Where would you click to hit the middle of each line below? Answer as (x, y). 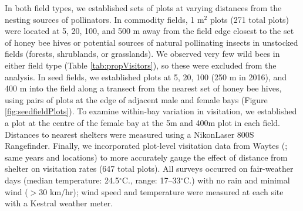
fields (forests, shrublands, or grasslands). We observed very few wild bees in (142, 54)
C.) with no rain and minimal (237, 180)
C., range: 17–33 (151, 180)
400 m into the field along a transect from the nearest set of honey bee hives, (143, 88)
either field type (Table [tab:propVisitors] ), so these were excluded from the (141, 65)
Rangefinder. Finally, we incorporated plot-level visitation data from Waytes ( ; (146, 146)
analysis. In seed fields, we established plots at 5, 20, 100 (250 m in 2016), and (146, 76)
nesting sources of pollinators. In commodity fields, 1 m (105, 19)
